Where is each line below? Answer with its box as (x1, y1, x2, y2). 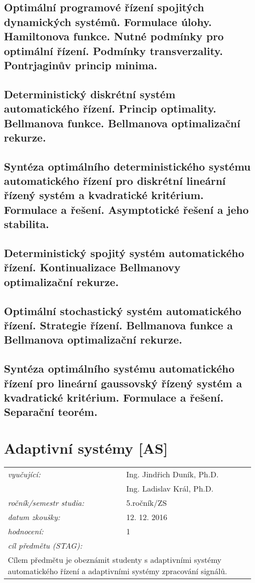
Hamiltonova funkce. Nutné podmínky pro (4, 29, 224, 44)
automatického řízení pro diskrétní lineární (4, 173, 226, 188)
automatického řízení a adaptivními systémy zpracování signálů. (8, 565, 228, 577)
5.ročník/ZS (126, 496, 167, 508)
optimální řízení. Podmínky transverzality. (4, 43, 223, 58)
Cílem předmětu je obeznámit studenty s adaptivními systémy (8, 554, 222, 565)
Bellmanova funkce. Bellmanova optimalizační (4, 115, 240, 130)
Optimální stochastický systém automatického (4, 303, 242, 318)
